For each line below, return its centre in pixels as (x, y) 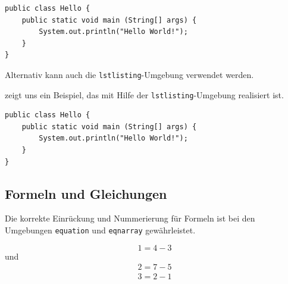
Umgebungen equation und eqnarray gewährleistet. (100, 230)
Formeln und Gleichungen (86, 193)
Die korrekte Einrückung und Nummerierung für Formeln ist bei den (130, 218)
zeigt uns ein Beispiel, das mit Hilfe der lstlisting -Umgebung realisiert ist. (144, 94)
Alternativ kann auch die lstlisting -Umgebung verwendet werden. (129, 74)
